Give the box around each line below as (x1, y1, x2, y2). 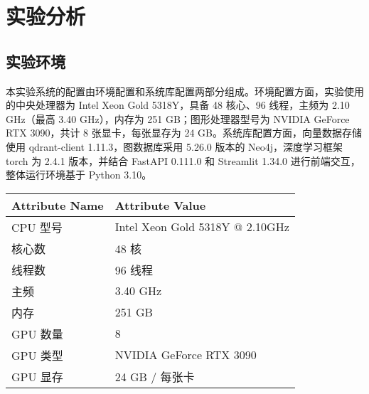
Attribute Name (11, 196, 104, 213)
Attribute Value (114, 196, 206, 213)
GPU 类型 (11, 346, 63, 363)
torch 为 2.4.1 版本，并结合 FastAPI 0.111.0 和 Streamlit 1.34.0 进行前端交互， (6, 153, 360, 168)
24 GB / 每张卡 (114, 368, 195, 385)
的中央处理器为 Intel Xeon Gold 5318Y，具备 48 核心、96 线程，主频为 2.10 (6, 97, 350, 112)
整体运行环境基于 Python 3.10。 (6, 167, 152, 182)
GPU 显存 (11, 368, 63, 385)
